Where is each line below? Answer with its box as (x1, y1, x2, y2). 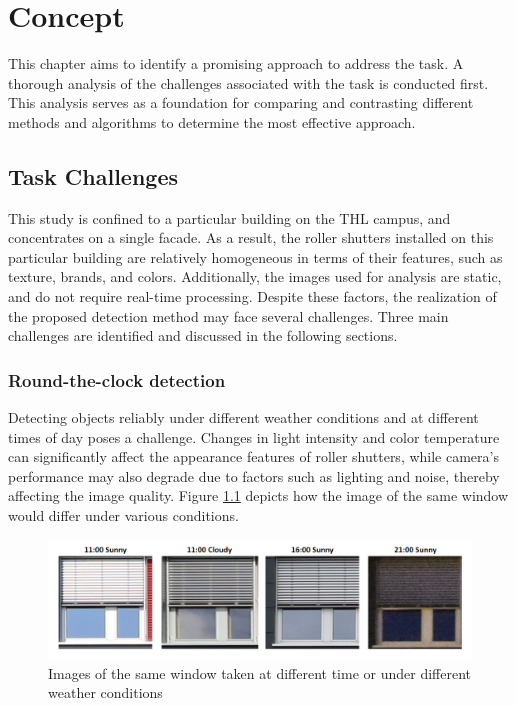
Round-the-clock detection (8, 367, 226, 392)
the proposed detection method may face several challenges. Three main (8, 305, 449, 326)
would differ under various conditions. (8, 505, 239, 526)
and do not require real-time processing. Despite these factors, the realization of (8, 286, 497, 307)
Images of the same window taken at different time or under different (48, 662, 471, 683)
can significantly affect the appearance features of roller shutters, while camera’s (8, 446, 499, 467)
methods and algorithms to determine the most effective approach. (8, 111, 416, 132)
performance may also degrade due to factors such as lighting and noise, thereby (8, 465, 500, 486)
